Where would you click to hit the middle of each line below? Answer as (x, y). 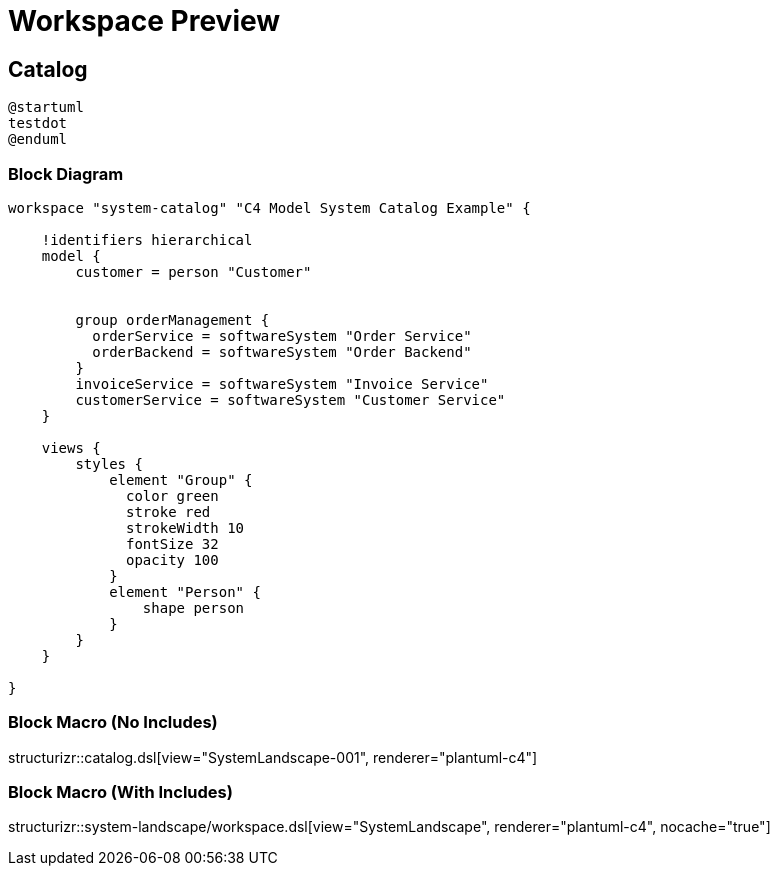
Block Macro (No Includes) (113, 722)
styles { (109, 463)
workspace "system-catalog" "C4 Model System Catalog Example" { (269, 207)
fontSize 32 (172, 543)
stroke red (168, 511)
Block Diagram (66, 173)
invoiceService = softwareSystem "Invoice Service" (282, 383)
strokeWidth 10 (185, 527)
